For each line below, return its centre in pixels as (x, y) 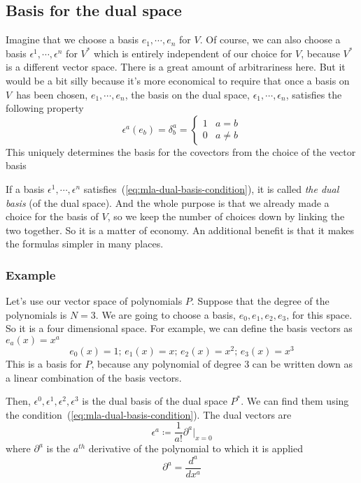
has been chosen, (52, 94)
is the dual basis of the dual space (155, 401)
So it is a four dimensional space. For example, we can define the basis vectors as (179, 328)
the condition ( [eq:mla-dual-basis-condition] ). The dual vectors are (149, 414)
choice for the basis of (52, 216)
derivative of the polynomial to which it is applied (196, 448)
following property (45, 108)
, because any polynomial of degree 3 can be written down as (222, 363)
